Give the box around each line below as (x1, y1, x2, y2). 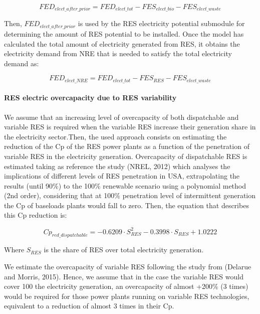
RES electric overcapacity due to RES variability (4, 92, 177, 103)
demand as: (4, 58, 39, 68)
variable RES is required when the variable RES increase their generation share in (4, 121, 256, 132)
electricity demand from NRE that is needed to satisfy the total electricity (4, 48, 232, 59)
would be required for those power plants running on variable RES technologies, (4, 290, 249, 301)
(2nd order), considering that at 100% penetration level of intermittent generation (4, 190, 256, 201)
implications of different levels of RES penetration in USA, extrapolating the (4, 171, 240, 181)
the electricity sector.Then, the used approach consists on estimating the (4, 131, 227, 141)
